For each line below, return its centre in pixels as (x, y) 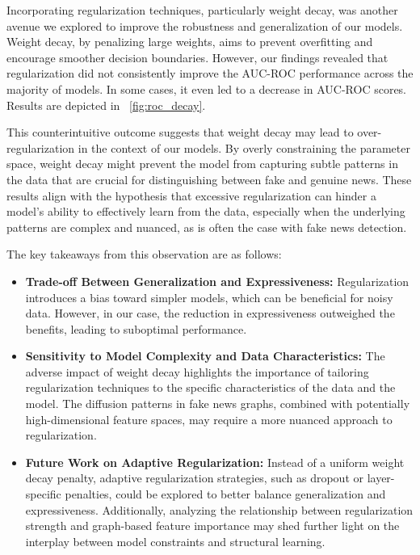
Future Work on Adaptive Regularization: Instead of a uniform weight (215, 462)
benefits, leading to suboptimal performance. (136, 328)
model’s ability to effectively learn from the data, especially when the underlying (206, 211)
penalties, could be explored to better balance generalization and (225, 494)
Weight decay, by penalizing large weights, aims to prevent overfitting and (190, 42)
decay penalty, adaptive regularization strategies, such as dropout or (194, 478)
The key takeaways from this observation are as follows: (144, 254)
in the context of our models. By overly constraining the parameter (244, 147)
